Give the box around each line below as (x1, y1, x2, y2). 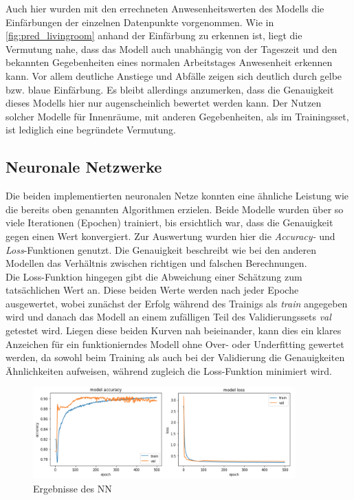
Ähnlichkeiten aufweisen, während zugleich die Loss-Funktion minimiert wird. (5, 363, 332, 378)
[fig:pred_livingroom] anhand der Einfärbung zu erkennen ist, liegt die (5, 28, 302, 43)
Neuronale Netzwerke (5, 156, 162, 177)
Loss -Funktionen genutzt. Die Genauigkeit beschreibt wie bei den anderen (5, 242, 317, 257)
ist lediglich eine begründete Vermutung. (5, 122, 176, 137)
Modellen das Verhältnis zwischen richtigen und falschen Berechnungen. (5, 256, 307, 270)
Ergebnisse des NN (33, 481, 112, 495)
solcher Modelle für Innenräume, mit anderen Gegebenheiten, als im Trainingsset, (5, 109, 349, 123)
